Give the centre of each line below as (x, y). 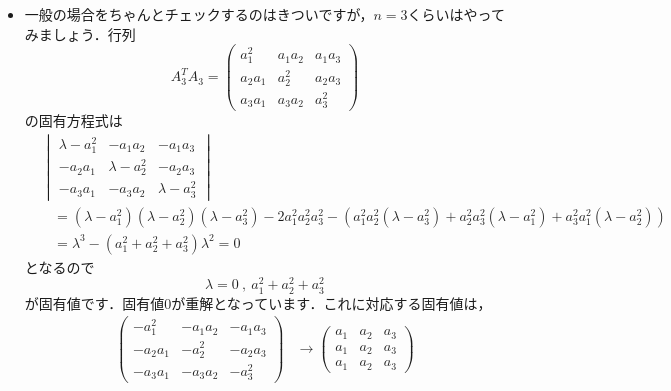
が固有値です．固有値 (94, 302)
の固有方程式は (73, 120)
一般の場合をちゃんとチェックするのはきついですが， (199, 14)
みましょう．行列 (80, 33)
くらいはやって (456, 14)
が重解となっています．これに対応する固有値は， (331, 302)
